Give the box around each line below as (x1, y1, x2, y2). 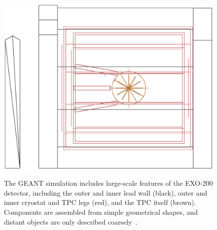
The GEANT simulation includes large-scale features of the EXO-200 (4, 178, 213, 188)
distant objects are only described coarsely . (4, 216, 138, 227)
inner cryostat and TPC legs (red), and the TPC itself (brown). (4, 197, 196, 207)
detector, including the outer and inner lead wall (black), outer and (4, 187, 208, 198)
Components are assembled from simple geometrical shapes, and (4, 207, 198, 217)
